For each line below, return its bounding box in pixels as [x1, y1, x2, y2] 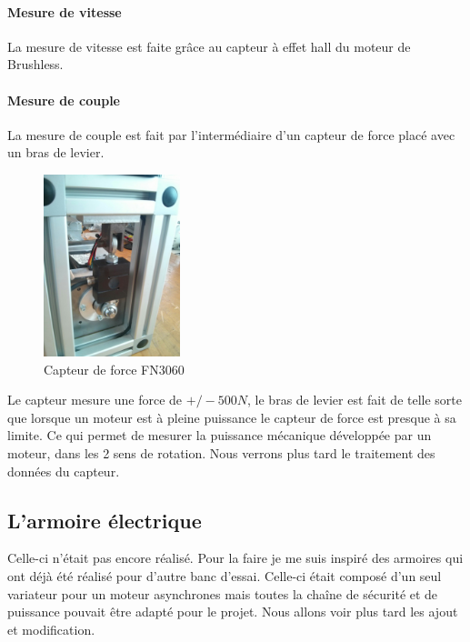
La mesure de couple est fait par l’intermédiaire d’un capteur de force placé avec [7, 125, 455, 144]
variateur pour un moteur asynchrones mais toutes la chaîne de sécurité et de [7, 584, 438, 603]
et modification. [7, 619, 95, 638]
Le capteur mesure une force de [7, 390, 183, 409]
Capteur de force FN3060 [44, 359, 185, 378]
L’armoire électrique [7, 506, 202, 534]
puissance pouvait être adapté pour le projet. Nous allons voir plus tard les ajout [7, 602, 458, 621]
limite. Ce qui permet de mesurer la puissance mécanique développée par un [7, 426, 432, 445]
